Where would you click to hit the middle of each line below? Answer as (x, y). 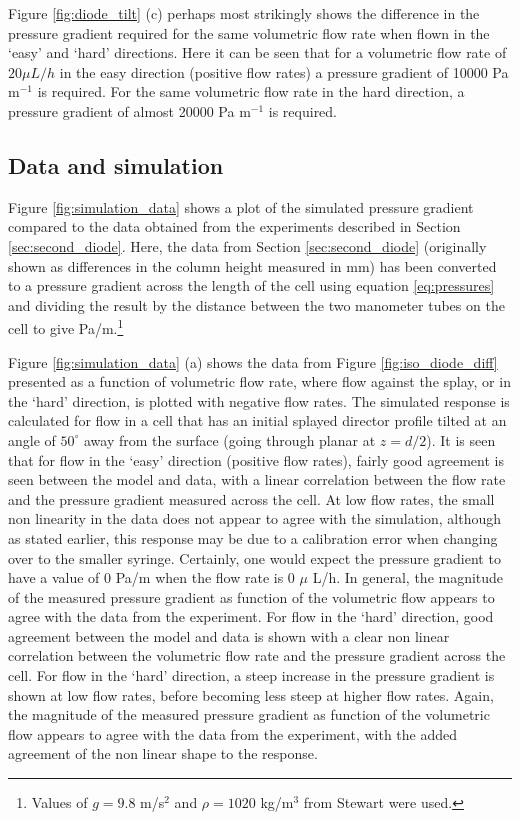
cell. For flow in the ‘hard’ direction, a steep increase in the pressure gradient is (251, 675)
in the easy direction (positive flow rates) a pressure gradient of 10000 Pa (284, 71)
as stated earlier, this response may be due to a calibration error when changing (253, 537)
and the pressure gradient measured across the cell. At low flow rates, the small (251, 498)
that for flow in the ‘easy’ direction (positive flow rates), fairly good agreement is (256, 459)
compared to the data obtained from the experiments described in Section (234, 226)
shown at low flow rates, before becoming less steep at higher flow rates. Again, (251, 694)
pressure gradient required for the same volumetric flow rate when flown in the (249, 32)
